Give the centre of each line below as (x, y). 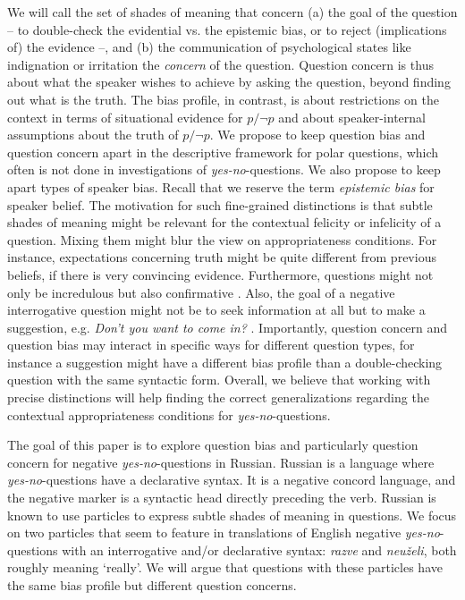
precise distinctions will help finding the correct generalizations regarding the (218, 397)
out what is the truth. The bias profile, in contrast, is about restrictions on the (223, 99)
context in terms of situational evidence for (125, 117)
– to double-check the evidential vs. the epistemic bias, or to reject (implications (227, 29)
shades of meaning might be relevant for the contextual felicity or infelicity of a (224, 222)
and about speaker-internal (352, 117)
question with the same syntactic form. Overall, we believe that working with (219, 380)
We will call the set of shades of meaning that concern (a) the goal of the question (232, 12)
